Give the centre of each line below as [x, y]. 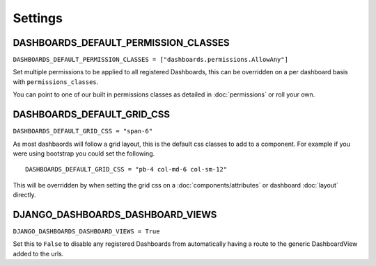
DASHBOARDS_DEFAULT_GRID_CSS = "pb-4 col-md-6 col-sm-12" [126, 169]
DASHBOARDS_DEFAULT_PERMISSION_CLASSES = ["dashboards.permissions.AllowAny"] [151, 60]
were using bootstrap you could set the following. [84, 153]
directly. [24, 195]
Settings [38, 18]
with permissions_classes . [56, 82]
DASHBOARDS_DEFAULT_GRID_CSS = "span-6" [83, 131]
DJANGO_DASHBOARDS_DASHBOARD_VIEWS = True [86, 232]
